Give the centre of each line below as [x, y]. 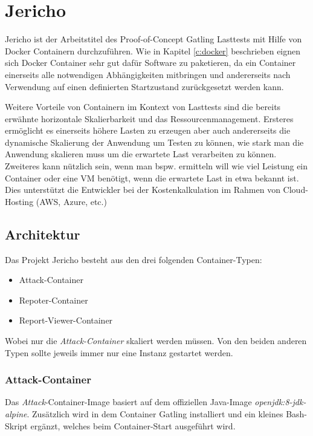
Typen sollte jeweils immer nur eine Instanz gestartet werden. [119, 352]
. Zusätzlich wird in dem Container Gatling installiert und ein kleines [155, 414]
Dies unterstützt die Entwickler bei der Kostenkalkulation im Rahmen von [143, 190]
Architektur [43, 234]
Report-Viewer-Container [66, 320]
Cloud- [295, 190]
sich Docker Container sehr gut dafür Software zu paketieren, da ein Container [150, 63]
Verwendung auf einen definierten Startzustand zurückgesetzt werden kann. [144, 86]
